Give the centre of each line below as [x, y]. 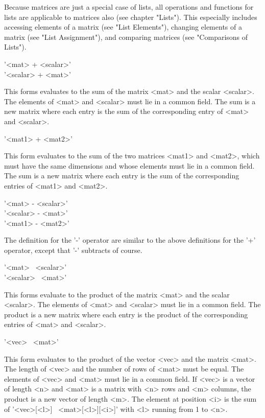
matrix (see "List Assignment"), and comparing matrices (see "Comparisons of [126, 37]
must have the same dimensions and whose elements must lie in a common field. [129, 165]
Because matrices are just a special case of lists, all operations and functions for [129, 7]
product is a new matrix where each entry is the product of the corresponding [126, 314]
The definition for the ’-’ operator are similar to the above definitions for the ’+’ [130, 240]
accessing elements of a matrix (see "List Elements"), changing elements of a [123, 27]
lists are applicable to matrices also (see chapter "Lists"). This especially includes [131, 17]
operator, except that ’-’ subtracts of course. [73, 250]
